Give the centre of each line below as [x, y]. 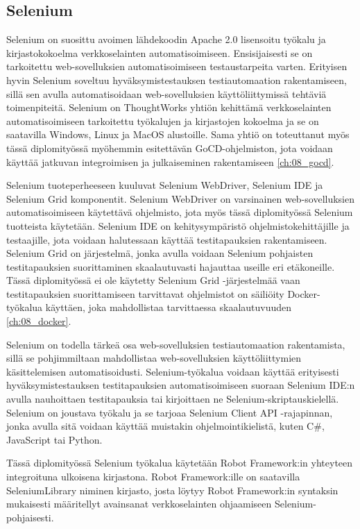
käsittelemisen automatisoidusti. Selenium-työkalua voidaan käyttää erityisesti [173, 371]
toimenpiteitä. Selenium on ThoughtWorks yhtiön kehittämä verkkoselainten [169, 107]
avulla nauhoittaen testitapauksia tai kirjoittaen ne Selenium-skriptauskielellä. [173, 399]
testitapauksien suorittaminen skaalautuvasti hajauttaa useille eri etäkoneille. [171, 266]
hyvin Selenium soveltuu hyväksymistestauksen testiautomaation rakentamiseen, [177, 79]
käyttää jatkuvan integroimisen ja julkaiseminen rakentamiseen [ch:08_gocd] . [170, 161]
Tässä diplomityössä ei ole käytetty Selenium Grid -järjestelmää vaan [153, 280]
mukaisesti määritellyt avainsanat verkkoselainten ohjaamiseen [139, 504]
